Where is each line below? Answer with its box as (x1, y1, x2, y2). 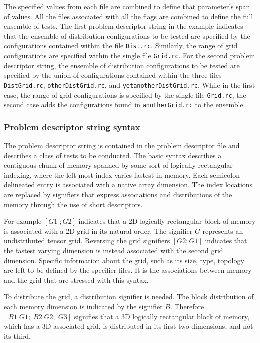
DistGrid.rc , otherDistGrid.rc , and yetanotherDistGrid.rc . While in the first (4, 79, 255, 90)
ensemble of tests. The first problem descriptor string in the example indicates (4, 21, 243, 31)
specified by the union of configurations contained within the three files (4, 70, 222, 80)
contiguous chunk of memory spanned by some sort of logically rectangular (4, 160, 233, 170)
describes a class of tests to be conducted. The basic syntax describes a (4, 150, 222, 160)
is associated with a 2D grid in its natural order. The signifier (4, 225, 193, 236)
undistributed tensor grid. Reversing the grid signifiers (4, 235, 170, 246)
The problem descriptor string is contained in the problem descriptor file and (4, 140, 240, 151)
